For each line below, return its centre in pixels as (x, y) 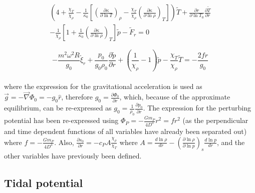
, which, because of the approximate (175, 97)
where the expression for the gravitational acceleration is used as (103, 86)
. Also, (64, 142)
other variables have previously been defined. (73, 156)
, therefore (77, 97)
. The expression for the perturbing (197, 108)
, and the (231, 142)
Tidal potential (44, 183)
